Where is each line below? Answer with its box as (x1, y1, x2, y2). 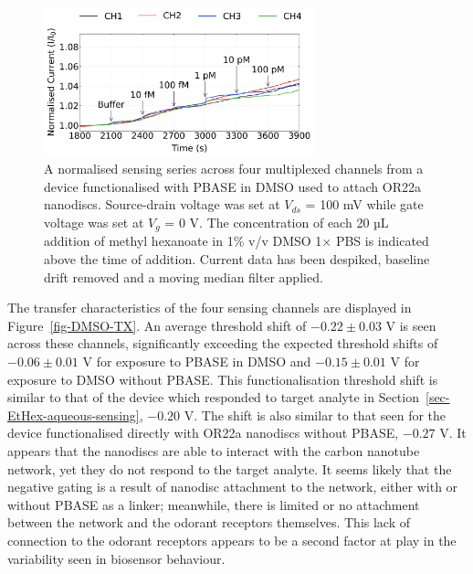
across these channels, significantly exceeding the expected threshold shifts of (7, 334, 438, 353)
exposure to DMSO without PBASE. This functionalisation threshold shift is (7, 369, 438, 388)
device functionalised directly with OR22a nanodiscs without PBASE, (7, 423, 399, 442)
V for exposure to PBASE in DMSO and (82, 351, 311, 370)
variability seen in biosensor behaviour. (7, 548, 226, 568)
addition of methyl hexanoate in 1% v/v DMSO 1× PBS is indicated (44, 231, 429, 250)
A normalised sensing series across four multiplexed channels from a (44, 159, 424, 178)
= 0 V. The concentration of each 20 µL (164, 212, 389, 231)
